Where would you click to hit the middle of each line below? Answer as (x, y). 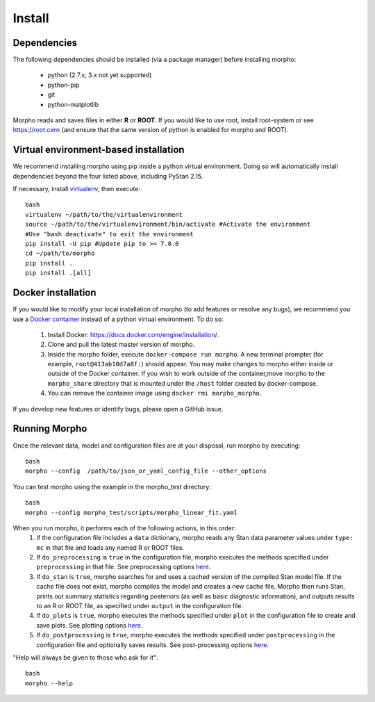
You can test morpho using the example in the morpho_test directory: (112, 487)
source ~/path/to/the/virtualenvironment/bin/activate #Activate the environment (168, 225)
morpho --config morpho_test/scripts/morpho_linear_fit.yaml (131, 512)
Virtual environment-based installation (99, 150)
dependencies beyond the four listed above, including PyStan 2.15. (108, 176)
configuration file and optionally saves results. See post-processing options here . (153, 645)
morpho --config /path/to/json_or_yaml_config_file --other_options (146, 471)
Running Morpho (50, 428)
